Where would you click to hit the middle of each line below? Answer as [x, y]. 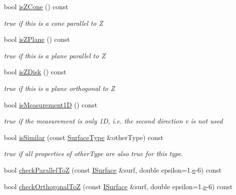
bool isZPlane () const [37, 39]
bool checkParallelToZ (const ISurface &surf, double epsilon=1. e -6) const [113, 169]
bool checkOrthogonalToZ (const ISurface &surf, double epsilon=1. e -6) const [118, 186]
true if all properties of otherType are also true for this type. [94, 153]
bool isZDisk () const [35, 72]
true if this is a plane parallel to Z [55, 55]
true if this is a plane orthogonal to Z [59, 88]
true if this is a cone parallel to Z [53, 23]
